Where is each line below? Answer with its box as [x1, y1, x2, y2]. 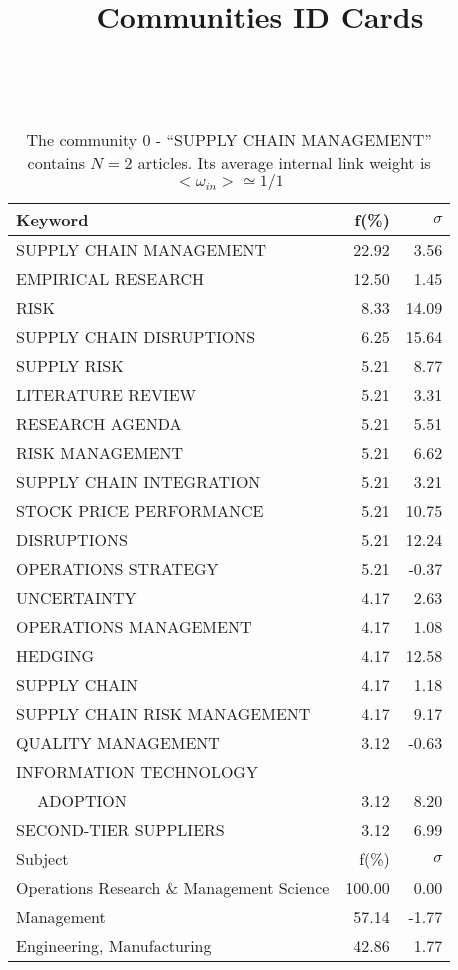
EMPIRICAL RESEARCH [16, 266, 205, 290]
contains [27, 150, 85, 174]
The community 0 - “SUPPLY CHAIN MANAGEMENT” [26, 127, 432, 151]
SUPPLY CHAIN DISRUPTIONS [16, 324, 256, 348]
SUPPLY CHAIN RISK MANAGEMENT [16, 701, 311, 725]
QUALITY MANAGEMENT [16, 730, 220, 754]
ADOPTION [37, 788, 127, 812]
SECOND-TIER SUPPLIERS [16, 817, 225, 841]
